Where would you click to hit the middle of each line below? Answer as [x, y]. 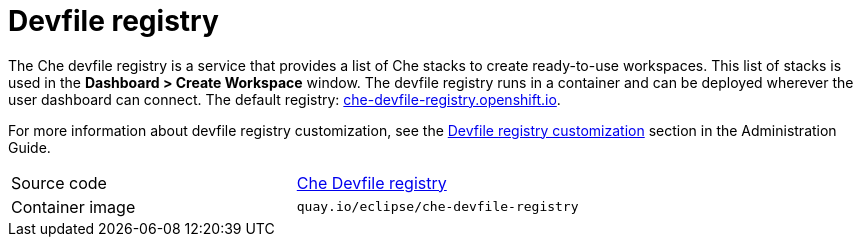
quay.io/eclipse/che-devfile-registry [437, 207]
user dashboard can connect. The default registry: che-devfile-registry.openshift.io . [284, 99]
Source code [59, 182]
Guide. [29, 147]
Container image [73, 206]
